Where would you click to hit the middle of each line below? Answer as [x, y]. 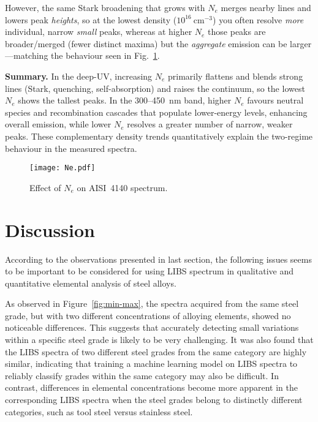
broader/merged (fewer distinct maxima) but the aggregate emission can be [146, 43]
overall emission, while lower [58, 124]
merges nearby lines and [266, 7]
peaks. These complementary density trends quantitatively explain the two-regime [159, 136]
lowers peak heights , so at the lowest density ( [91, 19]
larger [301, 43]
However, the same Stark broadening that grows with [105, 7]
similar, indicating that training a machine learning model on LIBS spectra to [151, 364]
